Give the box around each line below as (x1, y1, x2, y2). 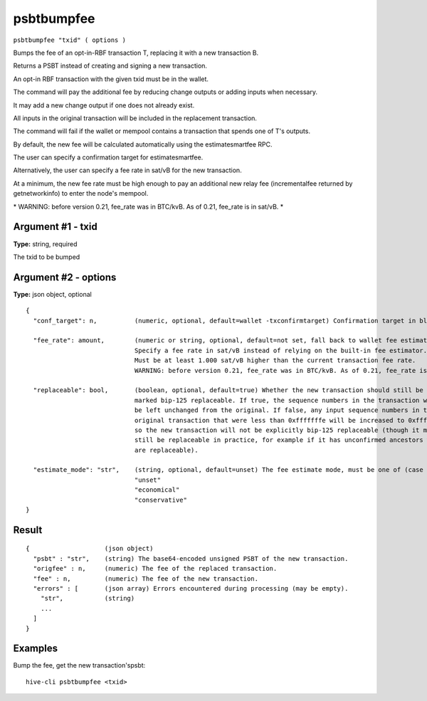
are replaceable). (134, 446, 199, 454)
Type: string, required (13, 239, 78, 248)
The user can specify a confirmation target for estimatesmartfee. (13, 153, 204, 162)
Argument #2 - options (13, 271, 117, 283)
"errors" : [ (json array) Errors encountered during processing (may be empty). (33, 584, 349, 592)
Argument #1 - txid (13, 221, 97, 233)
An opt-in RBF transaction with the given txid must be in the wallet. (13, 75, 209, 83)
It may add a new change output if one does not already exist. (13, 100, 195, 110)
